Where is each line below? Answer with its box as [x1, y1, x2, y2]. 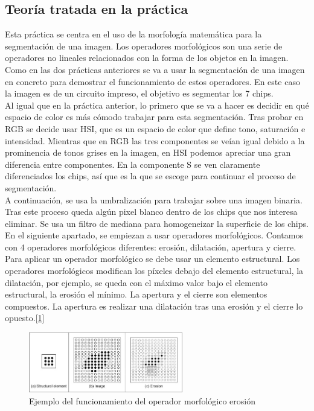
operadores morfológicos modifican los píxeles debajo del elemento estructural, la [5, 264, 304, 277]
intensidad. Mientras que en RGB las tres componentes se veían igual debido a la [5, 134, 305, 147]
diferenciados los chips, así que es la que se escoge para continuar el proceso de [5, 170, 296, 182]
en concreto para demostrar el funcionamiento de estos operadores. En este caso [5, 75, 300, 88]
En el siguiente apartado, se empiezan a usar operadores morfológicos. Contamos [5, 229, 303, 241]
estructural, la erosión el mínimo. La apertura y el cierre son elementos [5, 288, 268, 301]
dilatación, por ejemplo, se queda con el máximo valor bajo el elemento [5, 276, 268, 288]
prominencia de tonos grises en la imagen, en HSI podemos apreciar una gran [5, 146, 291, 159]
